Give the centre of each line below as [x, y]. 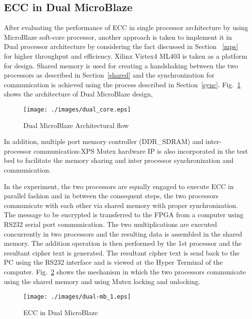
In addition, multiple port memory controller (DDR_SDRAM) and [104, 141]
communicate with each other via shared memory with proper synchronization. [121, 205]
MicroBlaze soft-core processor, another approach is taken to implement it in [118, 37]
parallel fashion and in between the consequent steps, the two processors [111, 196]
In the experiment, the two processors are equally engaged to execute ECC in [119, 186]
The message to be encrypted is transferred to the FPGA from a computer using [124, 215]
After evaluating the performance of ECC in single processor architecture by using [126, 27]
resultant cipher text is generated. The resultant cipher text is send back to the [122, 252]
